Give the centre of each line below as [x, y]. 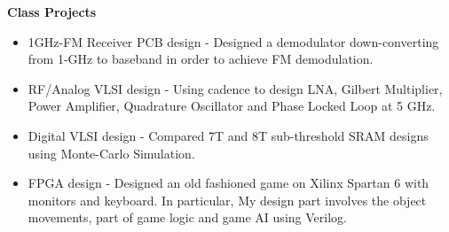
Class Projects [52, 12]
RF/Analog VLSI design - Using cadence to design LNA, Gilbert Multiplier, [235, 88]
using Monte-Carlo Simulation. [111, 153]
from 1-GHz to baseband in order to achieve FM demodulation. [201, 59]
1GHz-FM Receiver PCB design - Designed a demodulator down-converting [233, 41]
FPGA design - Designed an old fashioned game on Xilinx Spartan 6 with [228, 183]
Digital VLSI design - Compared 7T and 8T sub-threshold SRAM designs [228, 135]
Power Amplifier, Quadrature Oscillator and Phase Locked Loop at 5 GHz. [232, 106]
